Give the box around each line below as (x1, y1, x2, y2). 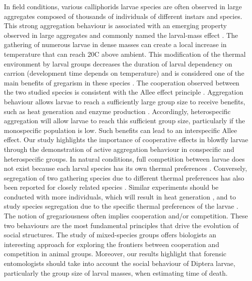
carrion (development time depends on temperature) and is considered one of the (4, 68, 244, 78)
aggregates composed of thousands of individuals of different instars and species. (4, 11, 242, 21)
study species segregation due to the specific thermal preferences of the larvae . (4, 201, 238, 211)
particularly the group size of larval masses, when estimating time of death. (4, 267, 228, 278)
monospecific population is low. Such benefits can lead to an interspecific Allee (4, 125, 237, 135)
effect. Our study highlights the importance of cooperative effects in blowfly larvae (4, 134, 248, 145)
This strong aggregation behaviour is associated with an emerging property (4, 20, 227, 31)
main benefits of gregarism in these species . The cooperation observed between (4, 77, 239, 87)
